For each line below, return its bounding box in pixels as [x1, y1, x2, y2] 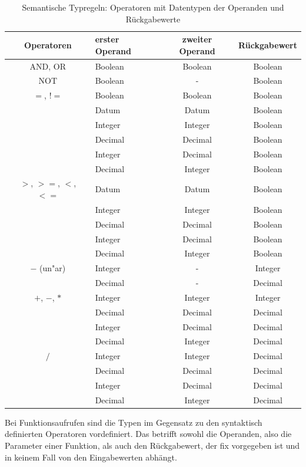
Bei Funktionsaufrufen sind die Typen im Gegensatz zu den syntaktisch [5, 416, 262, 428]
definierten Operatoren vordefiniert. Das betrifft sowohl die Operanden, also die [5, 427, 292, 440]
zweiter [182, 33, 212, 45]
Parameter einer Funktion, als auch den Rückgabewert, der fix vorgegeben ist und [5, 439, 300, 452]
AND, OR [29, 60, 66, 72]
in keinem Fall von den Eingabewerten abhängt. [5, 450, 177, 463]
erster [95, 33, 119, 45]
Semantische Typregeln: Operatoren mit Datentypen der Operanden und [22, 1, 284, 13]
